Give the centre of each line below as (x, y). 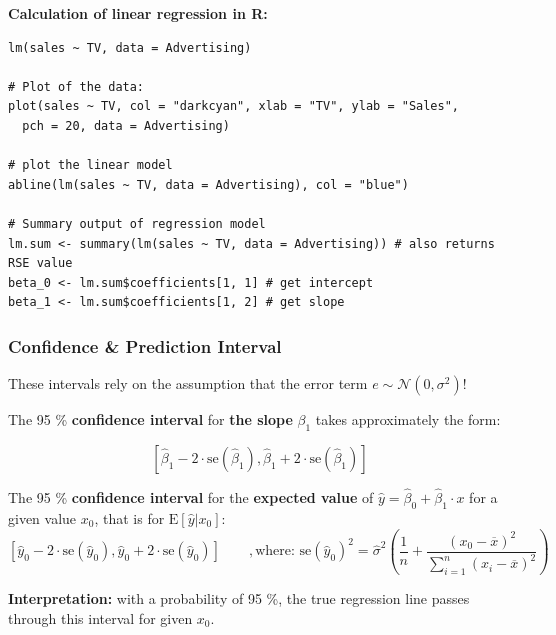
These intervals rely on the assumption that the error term (188, 383)
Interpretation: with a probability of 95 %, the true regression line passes (239, 598)
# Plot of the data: (76, 86)
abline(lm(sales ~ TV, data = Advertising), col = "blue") (208, 184)
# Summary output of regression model (137, 223)
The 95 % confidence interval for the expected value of (191, 497)
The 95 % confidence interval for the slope (150, 419)
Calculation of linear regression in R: (138, 13)
